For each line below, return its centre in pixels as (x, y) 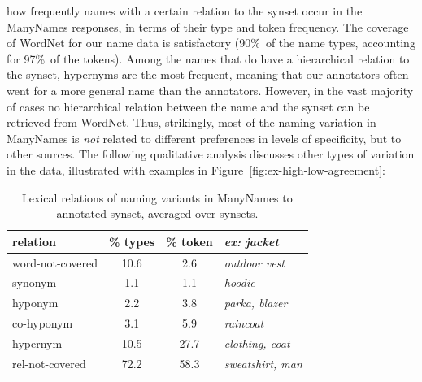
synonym (35, 282)
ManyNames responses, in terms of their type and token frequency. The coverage (208, 26)
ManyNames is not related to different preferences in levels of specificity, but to (204, 138)
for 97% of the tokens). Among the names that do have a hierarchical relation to (208, 58)
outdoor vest (255, 262)
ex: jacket (251, 241)
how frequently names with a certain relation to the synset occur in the (185, 11)
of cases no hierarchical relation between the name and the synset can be (188, 106)
